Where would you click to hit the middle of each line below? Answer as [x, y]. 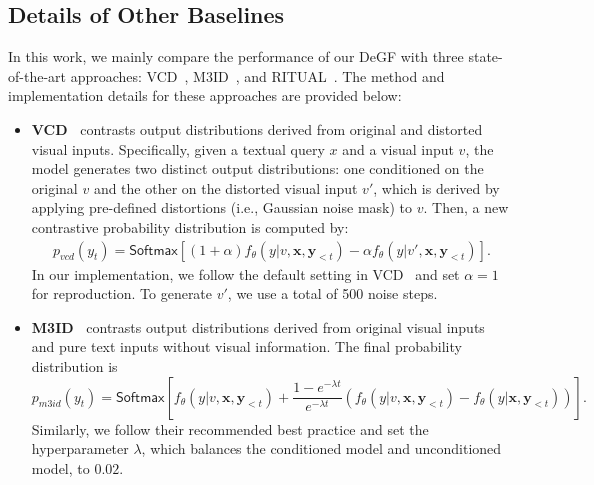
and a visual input [398, 148]
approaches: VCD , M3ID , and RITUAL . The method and [257, 75]
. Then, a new [466, 207]
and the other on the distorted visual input [225, 187]
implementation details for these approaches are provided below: [205, 95]
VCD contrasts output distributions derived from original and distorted [257, 128]
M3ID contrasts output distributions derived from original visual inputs [258, 326]
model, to [60, 467]
